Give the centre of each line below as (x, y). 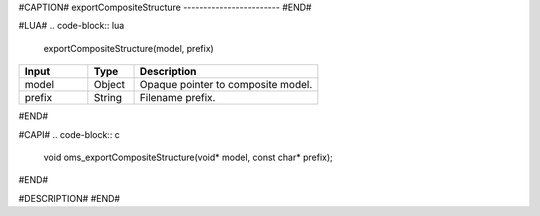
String (108, 98)
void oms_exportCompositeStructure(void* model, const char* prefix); (188, 157)
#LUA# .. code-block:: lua (71, 26)
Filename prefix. (177, 98)
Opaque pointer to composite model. (226, 85)
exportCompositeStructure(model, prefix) (128, 48)
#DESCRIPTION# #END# (69, 198)
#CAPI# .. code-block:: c (69, 134)
